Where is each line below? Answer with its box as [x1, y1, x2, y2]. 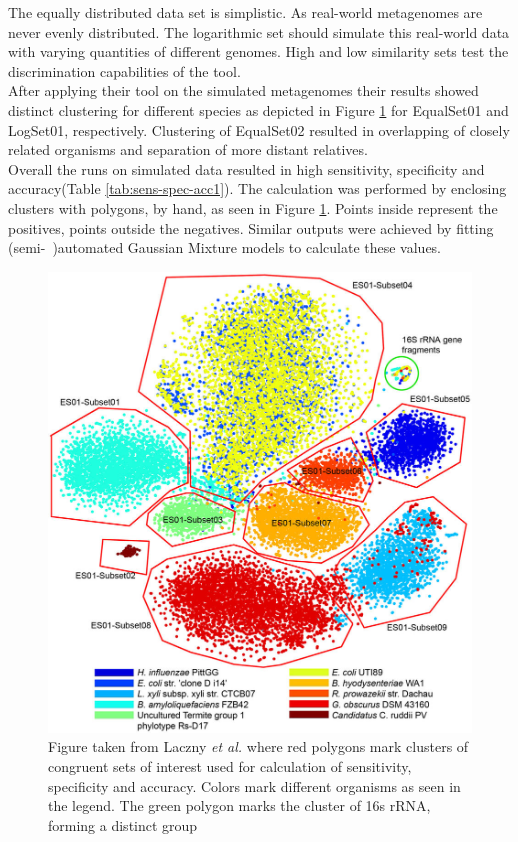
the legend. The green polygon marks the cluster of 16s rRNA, [48, 795, 431, 816]
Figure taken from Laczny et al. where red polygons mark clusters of [48, 736, 469, 757]
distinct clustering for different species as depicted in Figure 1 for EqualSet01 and [8, 99, 509, 120]
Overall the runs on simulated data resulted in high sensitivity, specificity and [8, 158, 485, 179]
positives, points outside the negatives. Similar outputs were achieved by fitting [8, 217, 494, 238]
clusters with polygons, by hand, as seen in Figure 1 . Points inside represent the [8, 197, 498, 218]
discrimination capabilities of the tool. [8, 60, 241, 81]
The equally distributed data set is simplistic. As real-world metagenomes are [8, 2, 483, 22]
